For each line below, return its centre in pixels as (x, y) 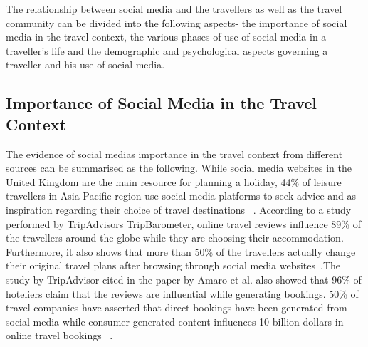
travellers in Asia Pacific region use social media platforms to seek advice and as (181, 196)
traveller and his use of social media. (85, 64)
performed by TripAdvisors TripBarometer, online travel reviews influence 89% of (183, 223)
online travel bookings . (59, 335)
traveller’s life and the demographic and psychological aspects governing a (167, 50)
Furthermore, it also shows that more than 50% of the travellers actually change (181, 251)
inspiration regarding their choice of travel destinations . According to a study (179, 209)
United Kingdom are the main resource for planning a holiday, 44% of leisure (174, 181)
